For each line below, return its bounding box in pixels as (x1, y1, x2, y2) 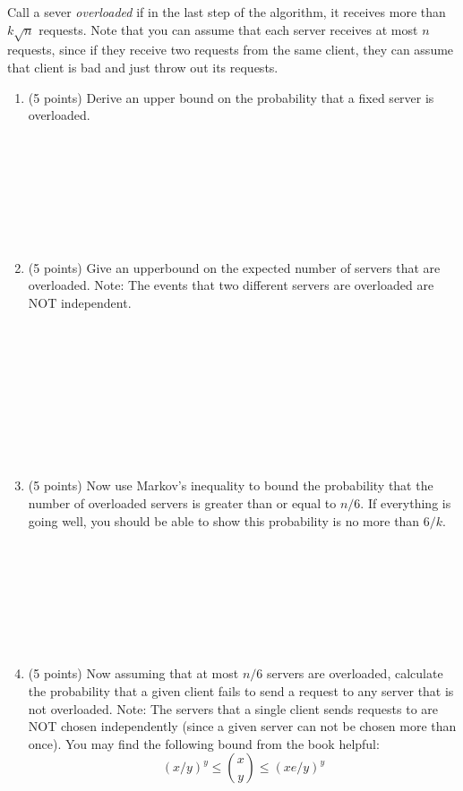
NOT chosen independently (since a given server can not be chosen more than (28, 717, 457, 736)
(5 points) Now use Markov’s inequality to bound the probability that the (28, 476, 433, 495)
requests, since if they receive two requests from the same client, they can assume (7, 40, 454, 59)
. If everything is (360, 494, 451, 513)
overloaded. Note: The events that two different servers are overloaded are (28, 276, 434, 294)
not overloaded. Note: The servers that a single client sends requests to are (28, 699, 439, 718)
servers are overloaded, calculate (266, 664, 443, 683)
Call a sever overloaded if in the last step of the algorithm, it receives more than (7, 3, 446, 21)
